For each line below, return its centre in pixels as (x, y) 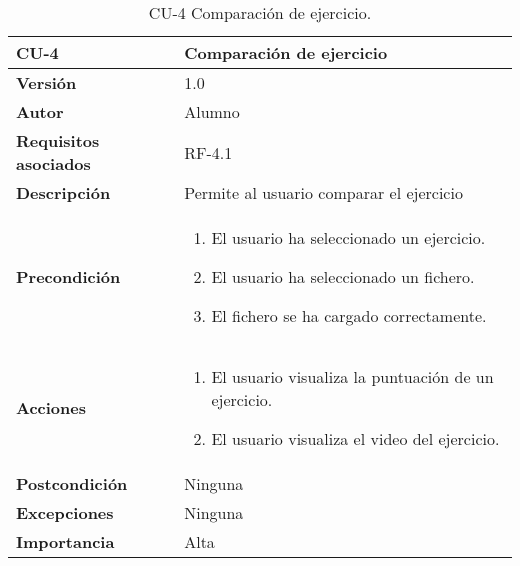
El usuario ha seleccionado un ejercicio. (348, 237)
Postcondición (72, 483)
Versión (46, 82)
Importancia (65, 541)
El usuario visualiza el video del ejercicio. (355, 438)
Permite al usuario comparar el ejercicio (323, 192)
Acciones (51, 407)
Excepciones (65, 512)
